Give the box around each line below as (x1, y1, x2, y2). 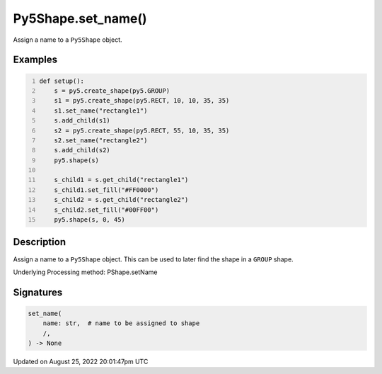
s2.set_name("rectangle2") (54, 136, 148, 144)
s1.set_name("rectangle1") (54, 106, 148, 115)
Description (13, 236, 66, 248)
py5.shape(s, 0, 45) (54, 216, 125, 224)
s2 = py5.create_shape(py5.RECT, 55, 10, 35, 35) (54, 126, 230, 135)
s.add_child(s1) (54, 117, 111, 125)
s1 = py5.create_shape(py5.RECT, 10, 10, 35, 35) (54, 96, 230, 105)
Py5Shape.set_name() (13, 11, 148, 26)
